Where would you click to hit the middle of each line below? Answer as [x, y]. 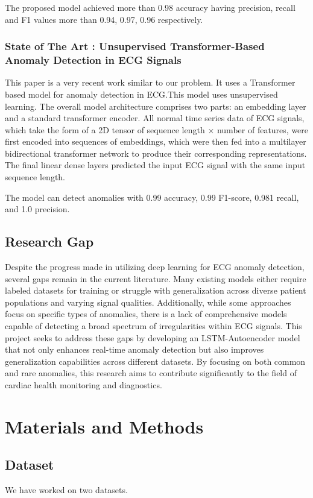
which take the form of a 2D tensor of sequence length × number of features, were [157, 129]
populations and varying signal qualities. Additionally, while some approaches [148, 302]
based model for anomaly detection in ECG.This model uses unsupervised [141, 94]
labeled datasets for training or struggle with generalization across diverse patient [156, 290]
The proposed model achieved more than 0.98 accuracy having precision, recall [150, 7]
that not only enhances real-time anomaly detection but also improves [134, 349]
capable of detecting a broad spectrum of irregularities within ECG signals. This [153, 326]
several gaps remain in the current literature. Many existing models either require [156, 278]
